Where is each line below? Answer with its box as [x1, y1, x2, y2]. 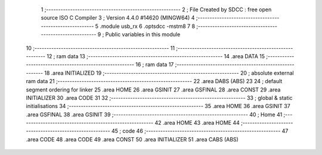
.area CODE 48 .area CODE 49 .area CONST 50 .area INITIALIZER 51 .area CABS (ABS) [26, 135, 239, 143]
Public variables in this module [105, 31, 181, 38]
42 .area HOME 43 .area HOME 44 [154, 119, 240, 126]
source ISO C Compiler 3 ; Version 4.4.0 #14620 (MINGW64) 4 [41, 14, 195, 21]
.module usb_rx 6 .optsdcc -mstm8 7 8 [99, 23, 196, 30]
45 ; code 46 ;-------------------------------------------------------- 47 [111, 128, 289, 135]
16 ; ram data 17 [135, 61, 174, 68]
